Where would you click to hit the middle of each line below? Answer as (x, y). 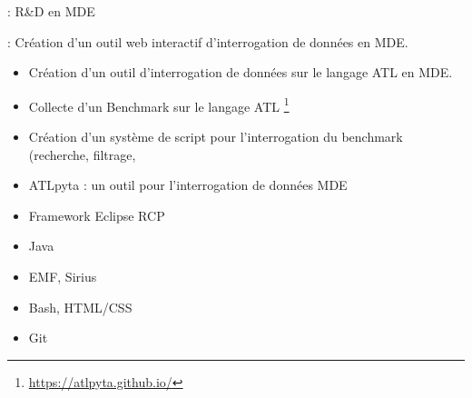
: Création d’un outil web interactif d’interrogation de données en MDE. (208, 41)
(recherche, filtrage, (82, 154)
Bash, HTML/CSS (80, 307)
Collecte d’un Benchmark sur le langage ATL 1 (159, 104)
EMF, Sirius (63, 276)
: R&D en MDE (51, 11)
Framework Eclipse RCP (97, 215)
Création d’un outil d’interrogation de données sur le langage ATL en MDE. (241, 72)
